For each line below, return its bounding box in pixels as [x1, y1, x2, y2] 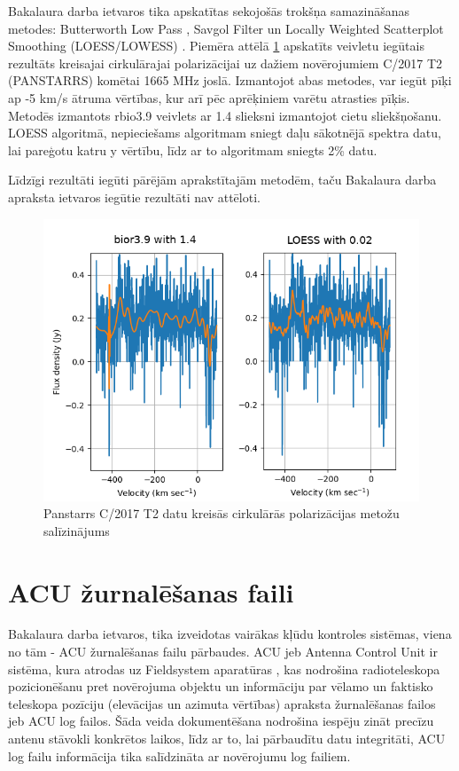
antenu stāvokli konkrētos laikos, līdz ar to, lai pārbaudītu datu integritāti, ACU [8, 729, 446, 747]
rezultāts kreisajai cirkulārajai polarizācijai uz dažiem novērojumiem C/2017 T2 [8, 53, 443, 72]
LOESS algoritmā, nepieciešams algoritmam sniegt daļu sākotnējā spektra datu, [8, 123, 441, 142]
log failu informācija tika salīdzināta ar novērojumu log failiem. [8, 746, 351, 765]
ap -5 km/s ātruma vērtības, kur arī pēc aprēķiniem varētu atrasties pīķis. [8, 88, 410, 106]
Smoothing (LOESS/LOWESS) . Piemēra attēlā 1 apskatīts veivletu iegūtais [8, 36, 424, 55]
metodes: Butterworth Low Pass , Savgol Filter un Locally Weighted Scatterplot [8, 19, 444, 37]
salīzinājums [43, 521, 110, 539]
